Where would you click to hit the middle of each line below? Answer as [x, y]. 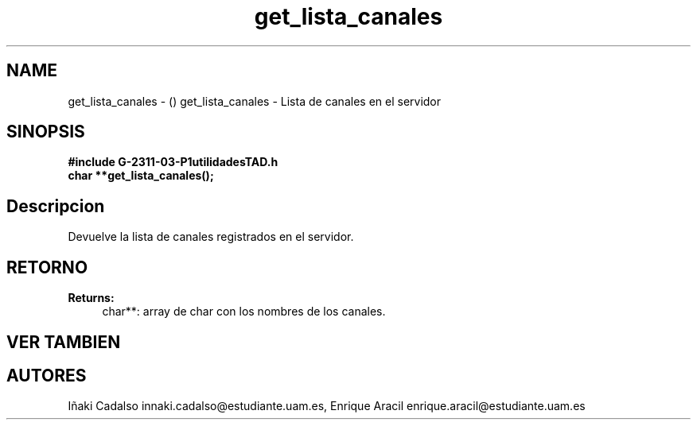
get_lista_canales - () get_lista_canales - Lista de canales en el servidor [255, 101]
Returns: [91, 298]
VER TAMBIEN [64, 342]
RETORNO [47, 267]
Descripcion [56, 206]
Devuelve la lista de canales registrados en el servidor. [211, 237]
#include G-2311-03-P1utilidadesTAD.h [173, 162]
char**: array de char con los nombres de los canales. [244, 312]
